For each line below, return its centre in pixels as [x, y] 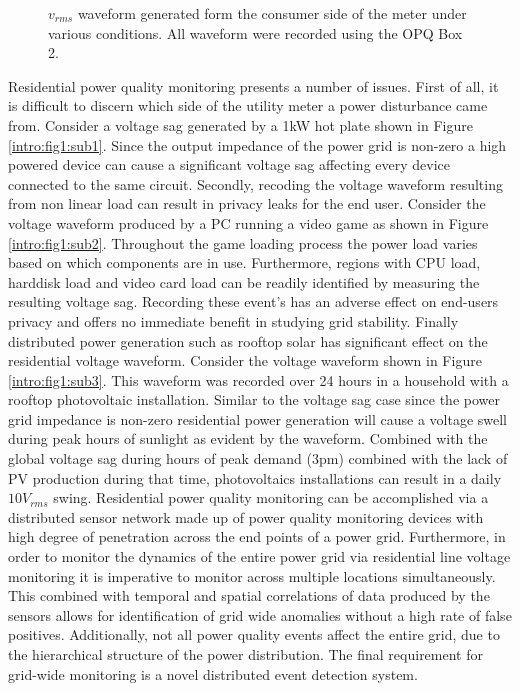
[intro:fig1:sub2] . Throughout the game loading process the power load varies [243, 242]
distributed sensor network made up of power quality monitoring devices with [246, 516]
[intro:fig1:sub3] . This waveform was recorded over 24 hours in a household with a [258, 379]
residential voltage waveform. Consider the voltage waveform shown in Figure [245, 360]
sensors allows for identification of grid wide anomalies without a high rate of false [260, 614]
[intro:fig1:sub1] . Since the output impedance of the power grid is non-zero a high [257, 144]
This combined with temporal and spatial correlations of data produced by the [249, 595]
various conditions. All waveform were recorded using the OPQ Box [255, 32]
